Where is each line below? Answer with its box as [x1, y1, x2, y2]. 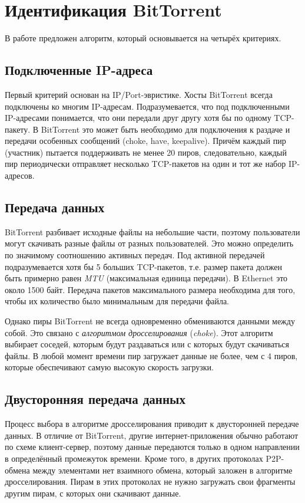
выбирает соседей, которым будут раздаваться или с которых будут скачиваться [5, 338, 289, 350]
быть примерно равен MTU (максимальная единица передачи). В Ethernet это [5, 272, 288, 284]
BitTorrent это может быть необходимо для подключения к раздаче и [41, 123, 290, 135]
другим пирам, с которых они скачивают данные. [5, 486, 181, 499]
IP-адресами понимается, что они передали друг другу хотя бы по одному [5, 111, 271, 124]
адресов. [5, 169, 35, 182]
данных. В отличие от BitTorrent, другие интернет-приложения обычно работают [5, 429, 299, 441]
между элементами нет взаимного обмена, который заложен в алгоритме [32, 463, 293, 476]
